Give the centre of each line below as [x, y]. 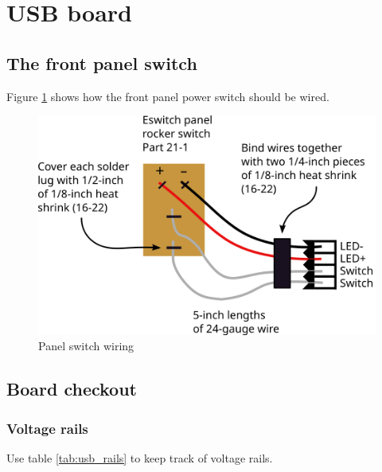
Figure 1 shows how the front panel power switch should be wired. [168, 96]
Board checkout [72, 389]
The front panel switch [102, 62]
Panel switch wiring [86, 346]
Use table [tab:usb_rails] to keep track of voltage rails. [140, 457]
